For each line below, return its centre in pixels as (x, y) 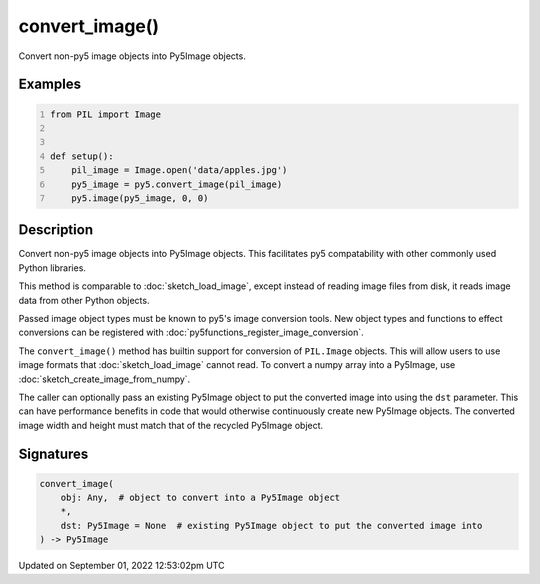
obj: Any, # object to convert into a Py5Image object (200, 498)
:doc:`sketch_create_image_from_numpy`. (104, 379)
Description (56, 230)
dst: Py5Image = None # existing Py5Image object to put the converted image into (271, 525)
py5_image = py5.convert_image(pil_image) (177, 184)
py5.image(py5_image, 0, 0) (140, 198)
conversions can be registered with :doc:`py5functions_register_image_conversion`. (191, 332)
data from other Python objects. (84, 300)
